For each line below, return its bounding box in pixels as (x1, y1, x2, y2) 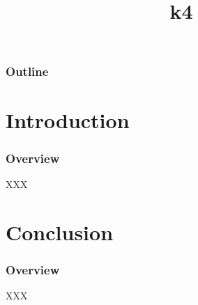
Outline (6, 63, 49, 80)
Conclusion (6, 217, 114, 246)
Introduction (6, 106, 130, 134)
